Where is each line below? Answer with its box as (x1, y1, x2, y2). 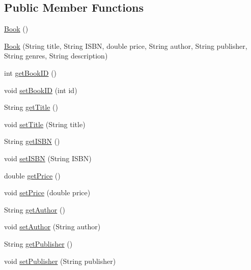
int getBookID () (4, 67, 57, 78)
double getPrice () (4, 170, 61, 181)
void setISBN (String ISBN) (4, 153, 92, 163)
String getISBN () (4, 136, 60, 146)
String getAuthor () (4, 204, 65, 215)
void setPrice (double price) (4, 187, 91, 198)
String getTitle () (4, 102, 58, 112)
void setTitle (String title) (4, 118, 86, 129)
